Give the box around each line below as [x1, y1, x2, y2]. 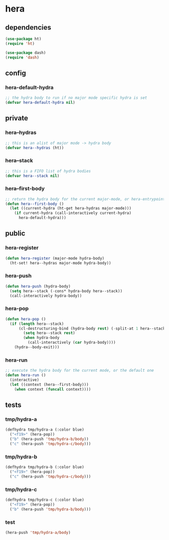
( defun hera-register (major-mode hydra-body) [5, 255, 105, 261]
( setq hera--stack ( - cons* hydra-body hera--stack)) [10, 288, 123, 294]
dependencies [5, 23, 51, 32]
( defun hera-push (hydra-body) [5, 284, 71, 289]
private [5, 114, 29, 122]
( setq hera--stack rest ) [23, 330, 75, 335]
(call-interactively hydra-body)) [10, 293, 82, 298]
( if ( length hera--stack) [10, 321, 64, 326]
